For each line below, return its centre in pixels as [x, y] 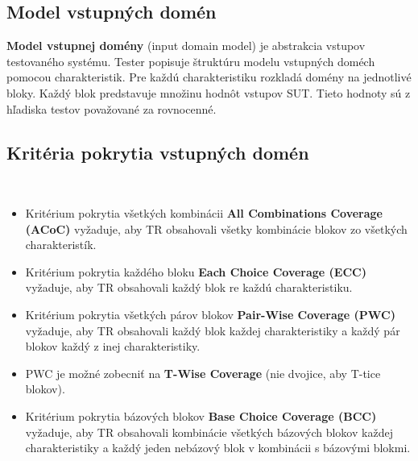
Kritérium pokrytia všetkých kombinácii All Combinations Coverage [204, 212]
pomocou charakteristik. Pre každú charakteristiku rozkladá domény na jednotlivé [209, 77]
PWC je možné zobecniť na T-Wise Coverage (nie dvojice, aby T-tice [203, 373]
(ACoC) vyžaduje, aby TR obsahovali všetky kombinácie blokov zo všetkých [216, 228]
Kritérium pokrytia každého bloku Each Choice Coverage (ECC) [196, 271]
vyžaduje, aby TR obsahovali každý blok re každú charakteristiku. [189, 287]
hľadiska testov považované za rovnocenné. [112, 108]
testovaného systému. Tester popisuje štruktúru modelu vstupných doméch [191, 61]
